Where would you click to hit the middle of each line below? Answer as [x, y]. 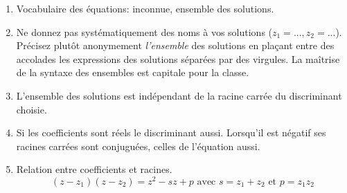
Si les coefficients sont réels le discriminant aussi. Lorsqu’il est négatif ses [171, 132]
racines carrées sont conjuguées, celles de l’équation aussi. [138, 146]
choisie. [32, 109]
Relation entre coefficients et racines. [94, 169]
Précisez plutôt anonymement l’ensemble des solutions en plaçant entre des [175, 45]
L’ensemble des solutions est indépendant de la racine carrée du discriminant [179, 95]
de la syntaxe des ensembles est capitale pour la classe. [133, 72]
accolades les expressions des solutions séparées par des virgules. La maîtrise [178, 58]
